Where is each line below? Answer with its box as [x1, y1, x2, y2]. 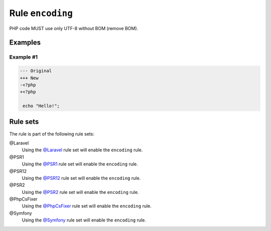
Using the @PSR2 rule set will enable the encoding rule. [22, 189, 139, 195]
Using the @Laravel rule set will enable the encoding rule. [22, 147, 143, 153]
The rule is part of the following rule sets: [9, 131, 95, 137]
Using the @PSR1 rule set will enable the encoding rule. [22, 161, 138, 167]
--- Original [20, 68, 52, 74]
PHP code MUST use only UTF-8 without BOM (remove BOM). [9, 25, 139, 31]
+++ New [20, 75, 39, 81]
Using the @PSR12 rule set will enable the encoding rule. [22, 175, 141, 181]
